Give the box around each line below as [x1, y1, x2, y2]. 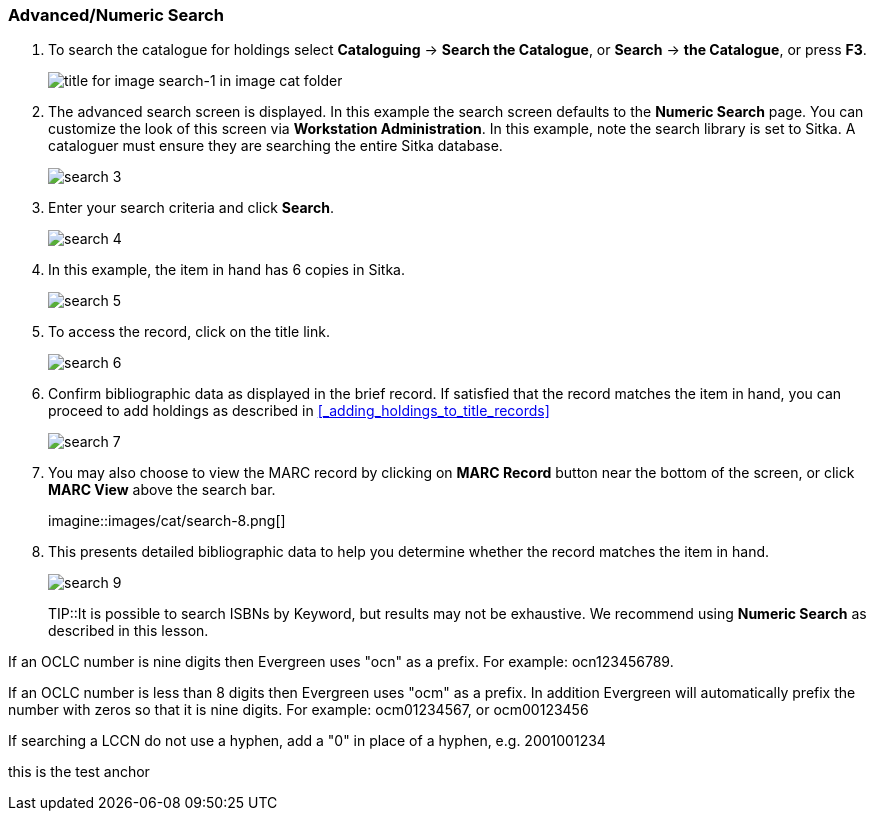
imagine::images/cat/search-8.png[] [48, 512, 286, 530]
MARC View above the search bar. [48, 481, 276, 499]
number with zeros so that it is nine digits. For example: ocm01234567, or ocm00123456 [8, 701, 589, 719]
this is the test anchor [8, 763, 150, 781]
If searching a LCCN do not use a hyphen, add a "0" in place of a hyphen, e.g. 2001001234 [8, 732, 606, 750]
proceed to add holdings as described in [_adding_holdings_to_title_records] [48, 402, 550, 420]
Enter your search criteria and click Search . [48, 199, 334, 217]
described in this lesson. [48, 622, 209, 640]
